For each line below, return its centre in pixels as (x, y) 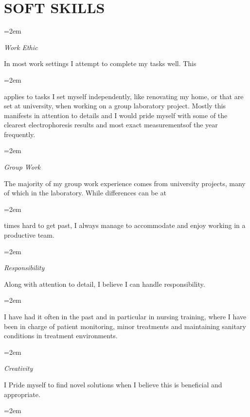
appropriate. (22, 394)
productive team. (29, 235)
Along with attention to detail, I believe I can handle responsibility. (105, 284)
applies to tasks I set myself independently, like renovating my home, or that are (124, 96)
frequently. (20, 134)
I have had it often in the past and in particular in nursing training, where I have (125, 316)
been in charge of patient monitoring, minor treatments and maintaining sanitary (125, 326)
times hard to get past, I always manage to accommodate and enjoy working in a (125, 225)
